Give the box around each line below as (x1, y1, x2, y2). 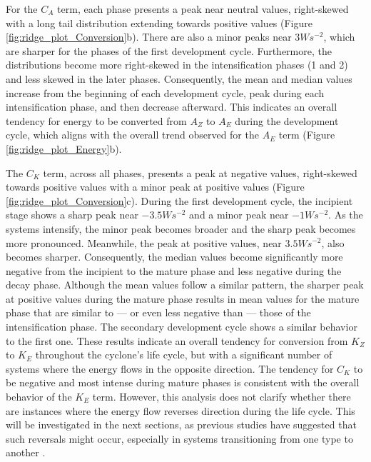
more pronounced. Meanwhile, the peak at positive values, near (6, 235, 282, 250)
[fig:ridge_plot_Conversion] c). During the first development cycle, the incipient (6, 193, 353, 208)
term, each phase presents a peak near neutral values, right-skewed (57, 1, 349, 16)
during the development (235, 113, 339, 128)
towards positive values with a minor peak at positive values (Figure (6, 179, 305, 194)
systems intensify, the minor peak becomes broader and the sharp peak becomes (6, 221, 356, 236)
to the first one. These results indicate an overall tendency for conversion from (6, 333, 348, 348)
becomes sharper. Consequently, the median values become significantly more (6, 249, 343, 264)
